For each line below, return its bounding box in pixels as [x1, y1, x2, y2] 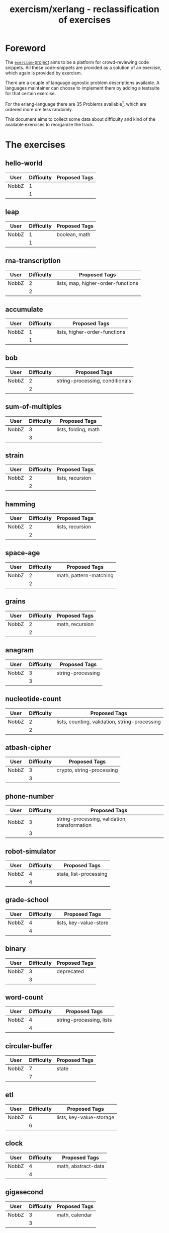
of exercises [58, 14, 111, 26]
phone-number [5, 792, 54, 801]
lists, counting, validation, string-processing [56, 718, 161, 725]
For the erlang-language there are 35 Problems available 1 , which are [5, 100, 147, 107]
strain [5, 451, 24, 460]
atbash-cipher [5, 743, 51, 752]
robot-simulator [5, 847, 56, 856]
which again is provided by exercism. [5, 69, 82, 76]
